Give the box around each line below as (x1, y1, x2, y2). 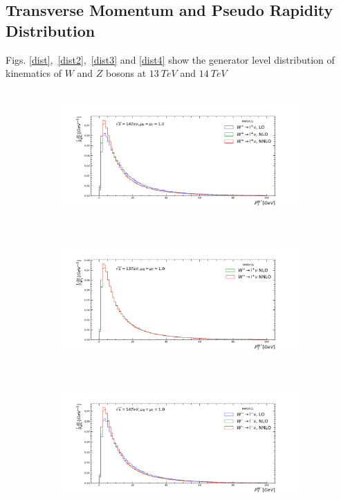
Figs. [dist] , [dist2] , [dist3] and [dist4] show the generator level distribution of (6, 52, 335, 66)
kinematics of (6, 66, 62, 80)
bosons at (105, 66, 147, 80)
